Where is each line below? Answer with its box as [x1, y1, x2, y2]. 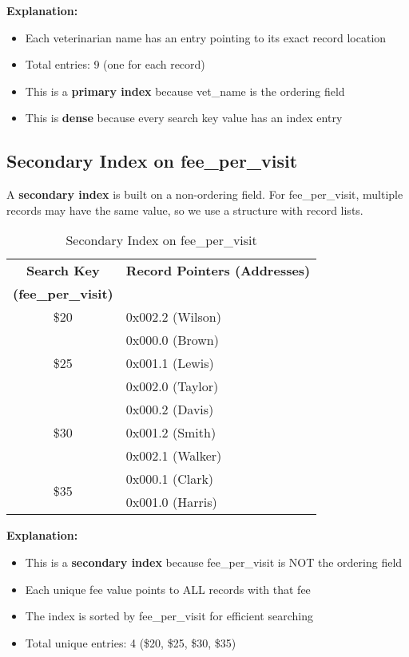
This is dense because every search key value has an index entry [25, 109, 343, 126]
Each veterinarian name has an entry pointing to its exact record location [25, 29, 387, 46]
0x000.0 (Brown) [125, 330, 219, 350]
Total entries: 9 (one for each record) [25, 56, 205, 73]
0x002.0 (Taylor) [125, 377, 219, 396]
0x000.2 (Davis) [125, 400, 214, 419]
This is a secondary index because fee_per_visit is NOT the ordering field [25, 553, 403, 570]
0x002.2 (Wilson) [125, 307, 221, 327]
